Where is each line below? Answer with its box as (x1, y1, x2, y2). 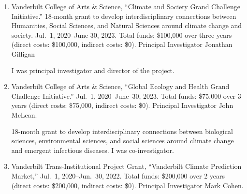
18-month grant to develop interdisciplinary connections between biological (11, 126, 233, 136)
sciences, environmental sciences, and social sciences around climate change (11, 135, 234, 146)
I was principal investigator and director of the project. (11, 65, 174, 75)
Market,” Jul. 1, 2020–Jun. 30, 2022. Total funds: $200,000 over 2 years (11, 170, 225, 180)
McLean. (11, 109, 37, 119)
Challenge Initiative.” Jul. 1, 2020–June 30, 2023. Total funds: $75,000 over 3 (11, 90, 241, 101)
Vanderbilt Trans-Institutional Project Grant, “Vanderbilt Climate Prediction (11, 161, 242, 171)
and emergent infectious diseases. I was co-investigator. (11, 145, 174, 155)
